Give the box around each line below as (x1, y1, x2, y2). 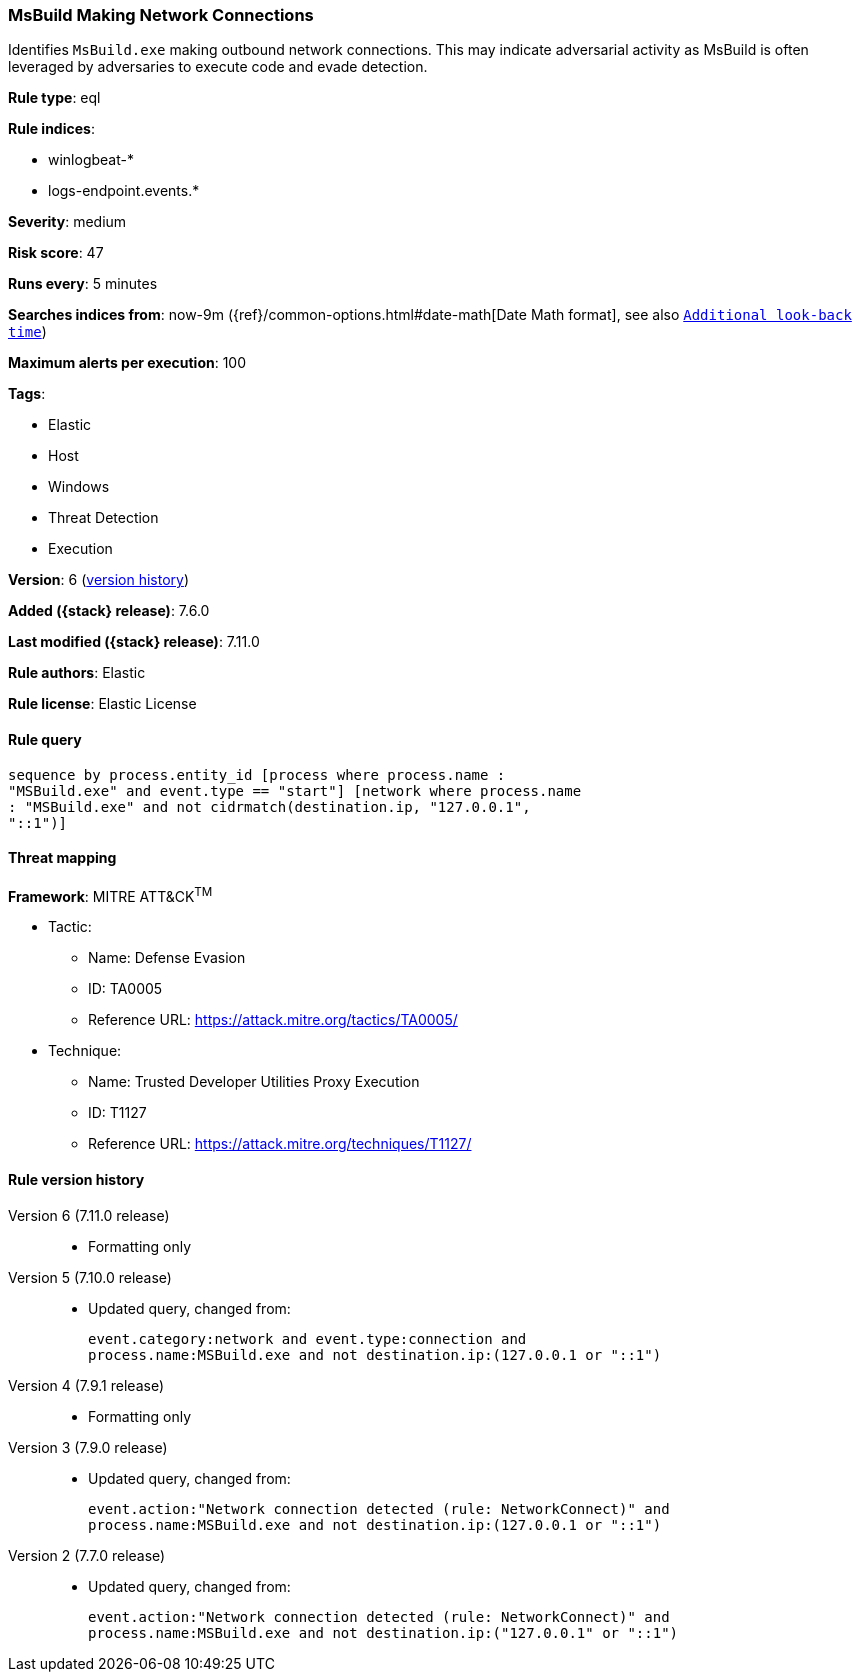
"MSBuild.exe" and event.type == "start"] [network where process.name (8, 782, 582, 799)
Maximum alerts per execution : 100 (8, 354, 247, 372)
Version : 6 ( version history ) (8, 571, 190, 589)
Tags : (8, 385, 46, 403)
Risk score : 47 (8, 244, 104, 262)
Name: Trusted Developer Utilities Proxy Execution (88, 1073, 420, 1091)
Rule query (8, 730, 82, 748)
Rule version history (8, 1171, 145, 1189)
